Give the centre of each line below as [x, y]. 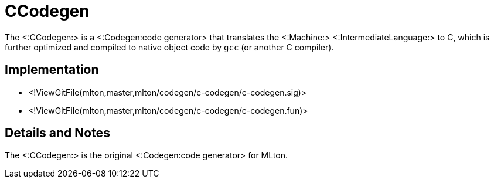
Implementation [52, 70]
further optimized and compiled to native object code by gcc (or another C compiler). [169, 47]
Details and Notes [57, 133]
